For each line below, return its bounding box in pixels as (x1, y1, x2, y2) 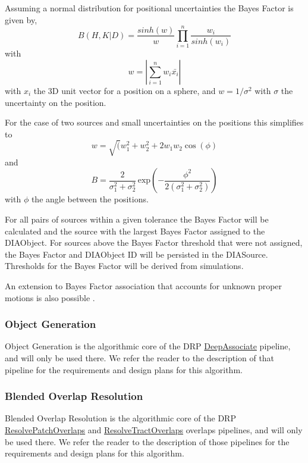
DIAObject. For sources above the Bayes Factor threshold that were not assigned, (5, 236, 303, 249)
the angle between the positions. (31, 193, 149, 205)
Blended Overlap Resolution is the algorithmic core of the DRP (5, 412, 236, 424)
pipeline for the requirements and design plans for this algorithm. (5, 363, 243, 376)
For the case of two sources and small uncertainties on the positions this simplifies (5, 116, 304, 129)
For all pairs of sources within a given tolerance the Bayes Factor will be (5, 213, 269, 226)
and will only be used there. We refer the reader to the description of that (5, 351, 275, 364)
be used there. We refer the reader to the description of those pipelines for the (5, 435, 290, 448)
